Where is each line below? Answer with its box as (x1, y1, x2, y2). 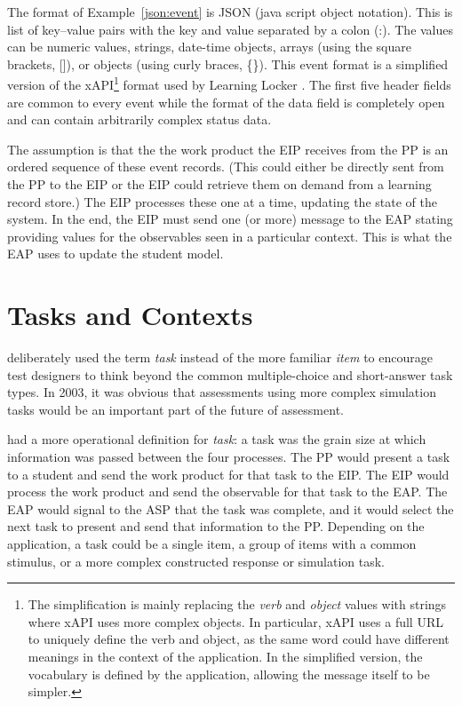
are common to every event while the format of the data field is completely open (7, 92, 445, 111)
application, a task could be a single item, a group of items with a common (7, 535, 417, 553)
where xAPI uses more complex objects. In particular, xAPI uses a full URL (28, 612, 443, 631)
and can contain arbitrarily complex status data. (7, 110, 272, 129)
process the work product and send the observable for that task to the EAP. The (7, 482, 448, 501)
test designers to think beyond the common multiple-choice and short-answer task (7, 365, 453, 384)
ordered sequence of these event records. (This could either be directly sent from (7, 157, 444, 176)
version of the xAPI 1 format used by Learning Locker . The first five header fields (7, 73, 451, 94)
